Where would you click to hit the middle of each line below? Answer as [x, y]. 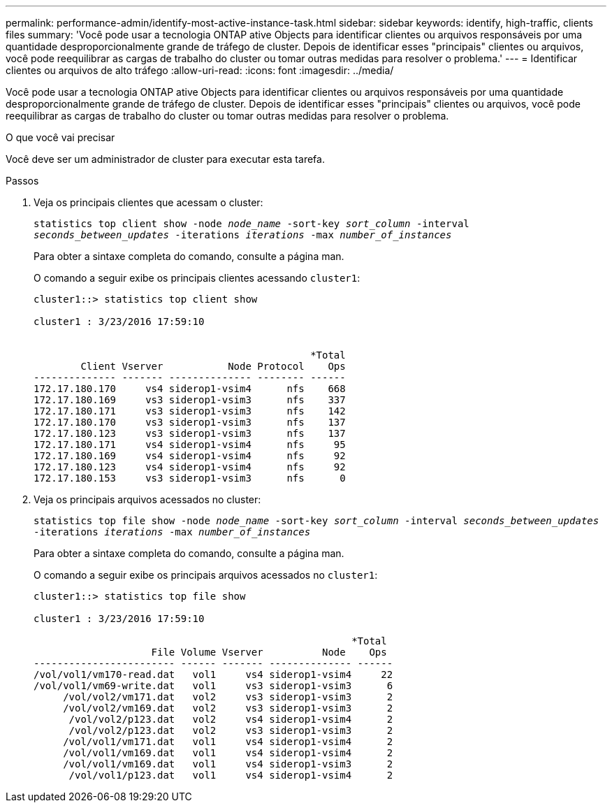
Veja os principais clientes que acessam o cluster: [148, 202]
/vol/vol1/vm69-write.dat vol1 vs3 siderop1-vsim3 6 [213, 686]
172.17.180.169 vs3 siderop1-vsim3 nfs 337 [190, 400]
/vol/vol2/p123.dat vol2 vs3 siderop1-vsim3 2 [231, 730]
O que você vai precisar [60, 137]
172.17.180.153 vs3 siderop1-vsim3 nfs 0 [190, 478]
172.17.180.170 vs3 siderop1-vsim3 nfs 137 [190, 422]
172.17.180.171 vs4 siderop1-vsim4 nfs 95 [190, 445]
